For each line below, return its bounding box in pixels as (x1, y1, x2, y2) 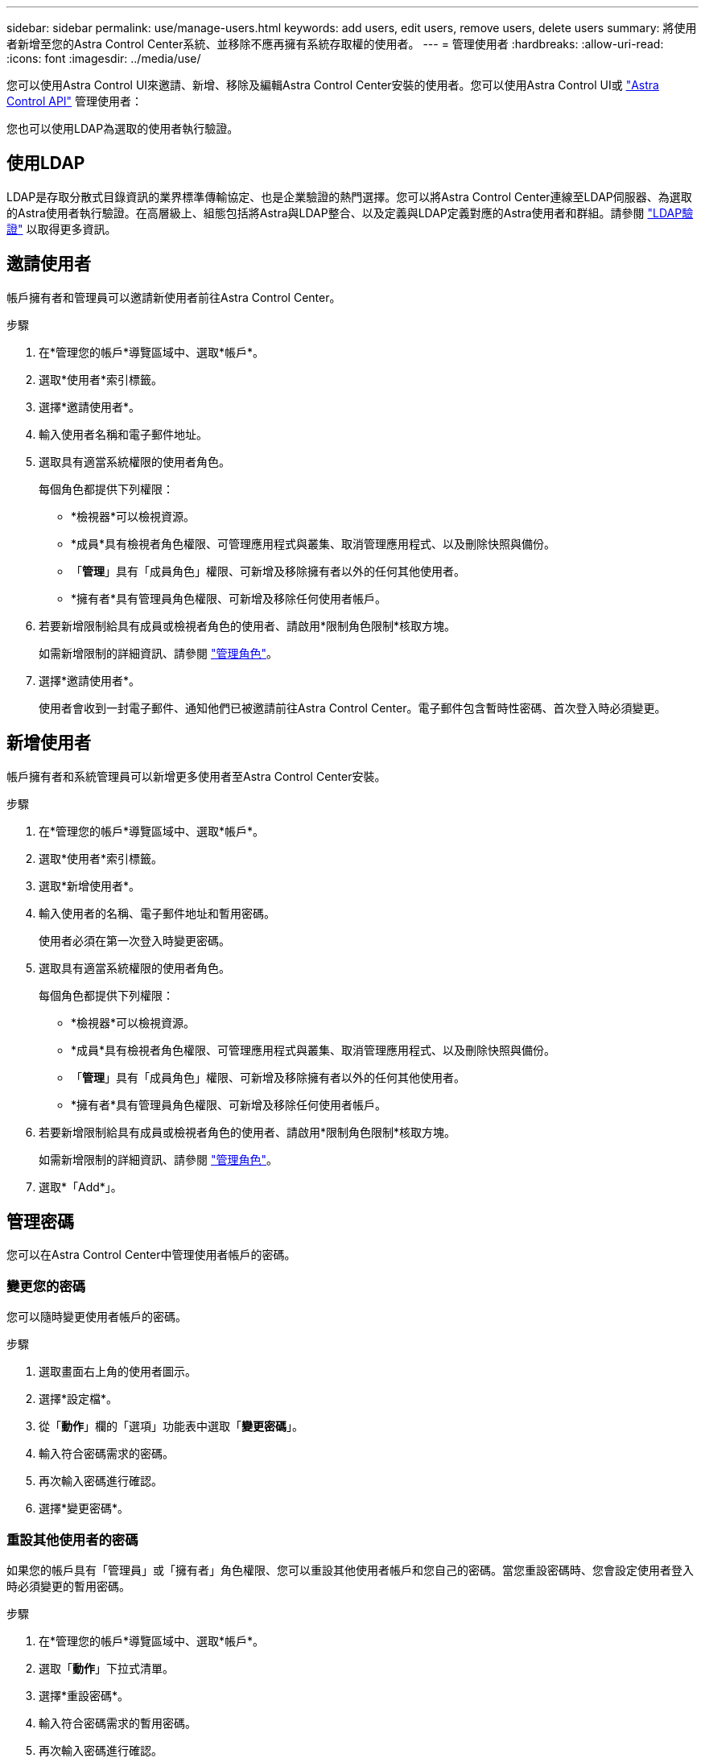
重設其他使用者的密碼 (6, 1531, 138, 1548)
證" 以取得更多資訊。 (6, 221, 117, 236)
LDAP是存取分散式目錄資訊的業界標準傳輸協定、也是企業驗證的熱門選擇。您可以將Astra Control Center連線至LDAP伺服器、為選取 (6, 189, 692, 204)
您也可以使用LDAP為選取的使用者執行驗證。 (6, 122, 239, 135)
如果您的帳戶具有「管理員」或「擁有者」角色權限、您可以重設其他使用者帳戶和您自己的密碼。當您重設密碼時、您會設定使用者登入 (6, 1562, 694, 1577)
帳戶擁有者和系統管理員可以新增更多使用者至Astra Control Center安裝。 (6, 769, 386, 783)
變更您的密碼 (6, 1277, 86, 1294)
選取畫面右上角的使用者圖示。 (39, 1364, 196, 1379)
